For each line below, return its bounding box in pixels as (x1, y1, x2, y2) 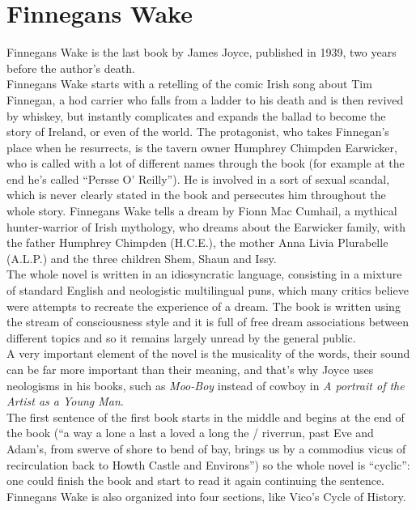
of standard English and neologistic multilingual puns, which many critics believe (6, 282, 409, 299)
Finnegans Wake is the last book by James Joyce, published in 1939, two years (6, 44, 397, 61)
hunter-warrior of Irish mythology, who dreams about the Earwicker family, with (6, 218, 406, 235)
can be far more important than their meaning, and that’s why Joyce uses (6, 361, 374, 377)
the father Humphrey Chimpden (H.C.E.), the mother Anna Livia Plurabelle (6, 234, 388, 251)
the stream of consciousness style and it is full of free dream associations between (6, 313, 410, 330)
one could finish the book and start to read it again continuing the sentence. (6, 472, 384, 489)
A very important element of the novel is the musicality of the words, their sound (6, 345, 410, 362)
